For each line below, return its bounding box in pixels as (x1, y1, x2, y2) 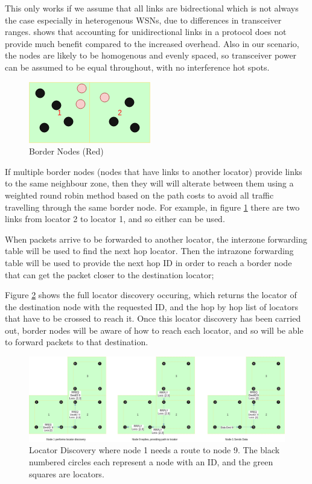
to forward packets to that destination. (5, 336, 148, 348)
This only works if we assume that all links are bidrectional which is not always (5, 2, 299, 14)
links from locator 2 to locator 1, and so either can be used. (5, 212, 225, 225)
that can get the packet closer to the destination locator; (5, 268, 214, 281)
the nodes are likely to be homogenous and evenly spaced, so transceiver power (5, 49, 297, 62)
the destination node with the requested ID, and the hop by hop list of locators (5, 300, 298, 313)
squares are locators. (29, 467, 104, 480)
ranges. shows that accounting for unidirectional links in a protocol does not (5, 25, 287, 38)
